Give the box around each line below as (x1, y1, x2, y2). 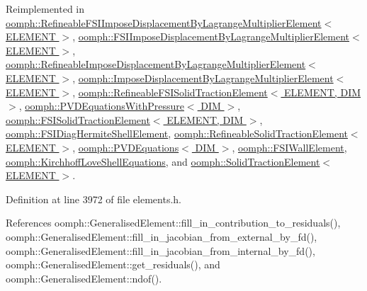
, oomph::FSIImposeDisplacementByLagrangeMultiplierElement (72, 29, 350, 44)
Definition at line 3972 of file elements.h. (6, 191, 181, 206)
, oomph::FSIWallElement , (232, 139, 347, 154)
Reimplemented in (6, 1, 85, 16)
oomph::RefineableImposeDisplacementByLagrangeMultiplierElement (6, 57, 306, 72)
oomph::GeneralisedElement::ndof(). (6, 270, 162, 285)
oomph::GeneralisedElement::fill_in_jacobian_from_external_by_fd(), (6, 229, 317, 244)
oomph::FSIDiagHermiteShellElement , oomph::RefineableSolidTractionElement (6, 126, 348, 141)
